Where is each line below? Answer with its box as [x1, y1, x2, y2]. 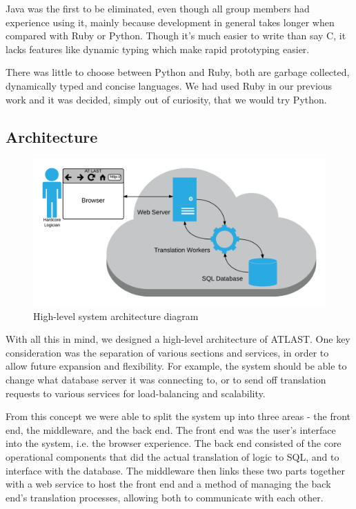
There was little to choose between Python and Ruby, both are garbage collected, [6, 65, 350, 79]
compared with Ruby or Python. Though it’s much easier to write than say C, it [6, 28, 346, 43]
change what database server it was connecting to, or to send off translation [6, 372, 326, 386]
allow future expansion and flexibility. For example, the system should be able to [6, 359, 347, 373]
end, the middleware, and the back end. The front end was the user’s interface [6, 422, 336, 437]
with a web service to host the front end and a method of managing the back [6, 477, 331, 491]
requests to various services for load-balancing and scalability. [6, 386, 266, 400]
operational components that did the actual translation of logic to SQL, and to [6, 449, 339, 463]
